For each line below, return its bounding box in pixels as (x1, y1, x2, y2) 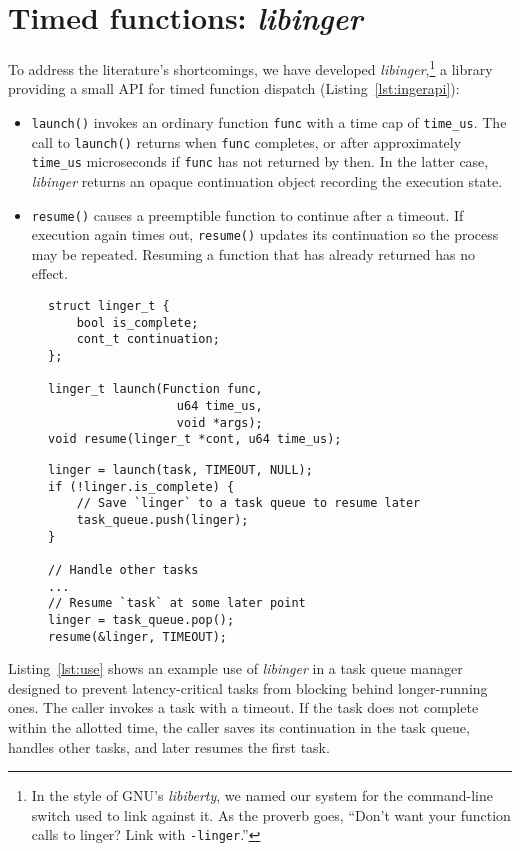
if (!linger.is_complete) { (48, 479, 235, 494)
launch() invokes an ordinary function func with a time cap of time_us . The (31, 111, 507, 132)
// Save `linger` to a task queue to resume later (76, 496, 421, 511)
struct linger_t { (48, 299, 170, 314)
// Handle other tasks (48, 562, 199, 577)
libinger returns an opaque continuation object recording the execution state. (31, 170, 503, 191)
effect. (31, 263, 68, 284)
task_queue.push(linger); (76, 512, 249, 527)
